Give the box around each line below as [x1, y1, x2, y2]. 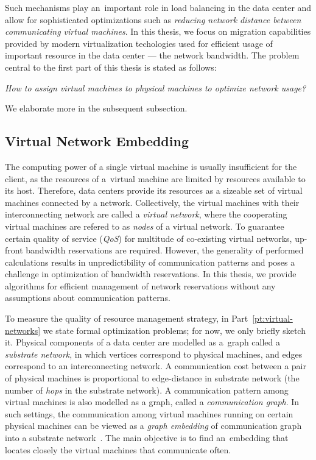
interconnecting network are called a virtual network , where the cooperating [5, 208, 287, 221]
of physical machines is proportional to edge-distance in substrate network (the [5, 372, 300, 384]
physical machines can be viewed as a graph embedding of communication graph [5, 419, 302, 432]
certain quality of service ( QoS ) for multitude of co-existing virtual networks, [5, 232, 292, 244]
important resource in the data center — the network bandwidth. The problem [5, 49, 300, 62]
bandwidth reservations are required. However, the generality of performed [26, 244, 304, 257]
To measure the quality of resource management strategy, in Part [5, 312, 248, 325]
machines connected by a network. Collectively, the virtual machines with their [5, 196, 300, 208]
